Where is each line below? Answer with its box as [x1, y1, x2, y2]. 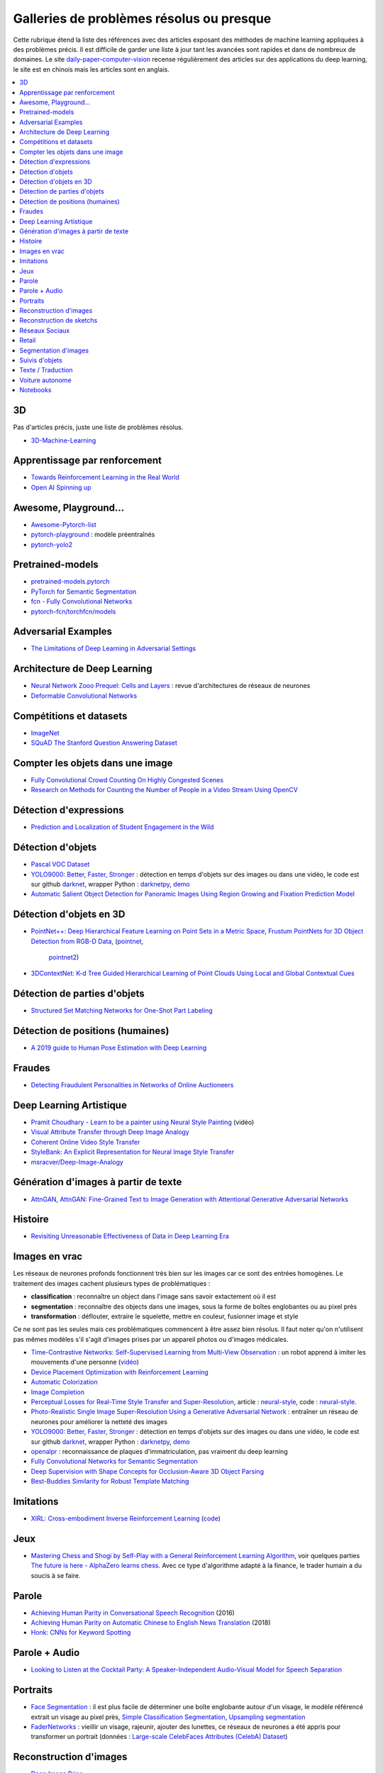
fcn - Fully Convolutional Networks [30, 597, 133, 606]
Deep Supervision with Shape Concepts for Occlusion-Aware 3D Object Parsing [30, 1467, 264, 1475]
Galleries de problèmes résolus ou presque [13, 11, 272, 26]
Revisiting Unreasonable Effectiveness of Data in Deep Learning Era [30, 1232, 230, 1240]
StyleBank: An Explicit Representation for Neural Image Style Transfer [30, 1147, 235, 1156]
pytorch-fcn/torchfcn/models [30, 607, 116, 616]
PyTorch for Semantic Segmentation [30, 587, 137, 596]
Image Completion [30, 1387, 85, 1396]
